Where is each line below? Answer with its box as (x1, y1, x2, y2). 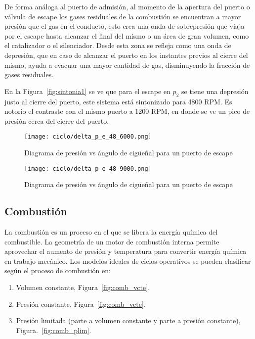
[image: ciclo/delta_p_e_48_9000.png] (24, 165, 152, 172)
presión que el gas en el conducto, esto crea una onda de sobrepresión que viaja (4, 21, 245, 31)
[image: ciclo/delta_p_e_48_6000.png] (24, 133, 152, 141)
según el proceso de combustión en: (4, 265, 111, 276)
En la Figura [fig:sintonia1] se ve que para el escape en (4, 86, 170, 96)
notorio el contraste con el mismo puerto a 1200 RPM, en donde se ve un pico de (4, 106, 250, 116)
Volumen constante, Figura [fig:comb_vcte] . (16, 282, 150, 292)
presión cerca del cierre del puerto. (4, 115, 109, 126)
